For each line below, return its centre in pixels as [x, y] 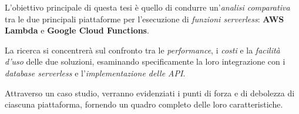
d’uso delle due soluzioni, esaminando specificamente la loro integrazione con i [145, 61]
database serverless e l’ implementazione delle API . [95, 73]
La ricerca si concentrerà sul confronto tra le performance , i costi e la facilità [142, 50]
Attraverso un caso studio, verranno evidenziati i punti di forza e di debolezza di [150, 93]
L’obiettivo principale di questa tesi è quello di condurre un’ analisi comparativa [147, 7]
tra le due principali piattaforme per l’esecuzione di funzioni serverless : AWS [145, 19]
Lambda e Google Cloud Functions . [77, 30]
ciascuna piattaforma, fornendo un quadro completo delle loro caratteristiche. [144, 104]
